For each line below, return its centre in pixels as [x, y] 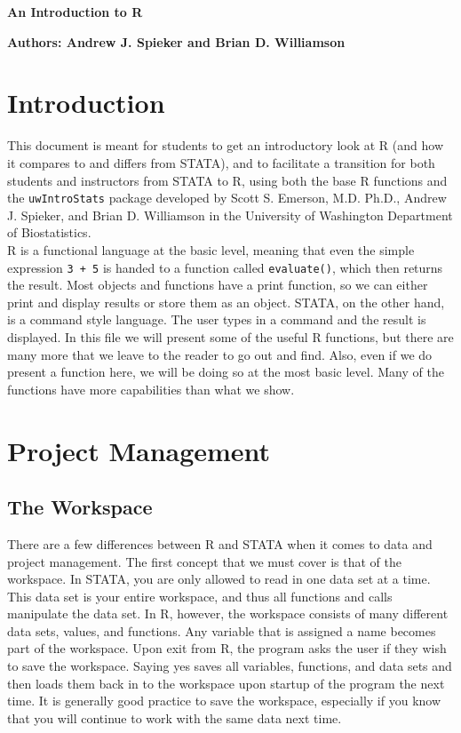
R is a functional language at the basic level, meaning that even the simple [211, 249]
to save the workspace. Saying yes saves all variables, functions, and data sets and [230, 666]
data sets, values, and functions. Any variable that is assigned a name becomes [222, 630]
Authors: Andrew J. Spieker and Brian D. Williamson [176, 41]
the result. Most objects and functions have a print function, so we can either [218, 285]
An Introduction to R [75, 12]
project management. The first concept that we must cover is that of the [205, 561]
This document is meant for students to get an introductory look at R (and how [226, 145]
